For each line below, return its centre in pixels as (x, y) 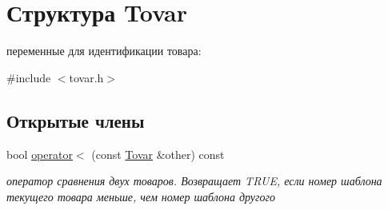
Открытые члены (76, 120)
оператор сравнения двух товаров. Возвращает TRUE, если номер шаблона (194, 181)
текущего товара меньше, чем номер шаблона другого (141, 196)
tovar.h (86, 77)
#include (29, 77)
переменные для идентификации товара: (104, 51)
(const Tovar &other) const (158, 154)
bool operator (40, 154)
